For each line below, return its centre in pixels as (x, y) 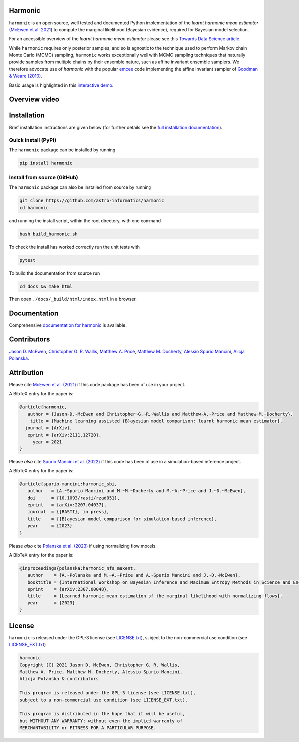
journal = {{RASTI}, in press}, (69, 512)
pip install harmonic (46, 163)
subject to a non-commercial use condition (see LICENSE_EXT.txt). (104, 700)
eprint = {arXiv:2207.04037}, (67, 505)
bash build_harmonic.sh (49, 234)
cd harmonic (34, 208)
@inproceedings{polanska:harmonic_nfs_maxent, (77, 568)
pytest (28, 260)
